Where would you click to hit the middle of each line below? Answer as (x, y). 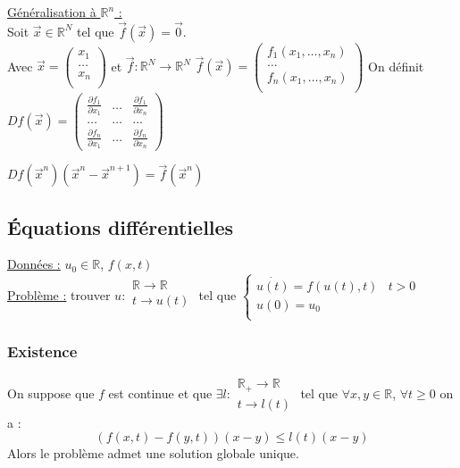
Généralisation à (52, 12)
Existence (42, 351)
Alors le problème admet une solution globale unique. (153, 453)
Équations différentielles (121, 226)
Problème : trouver (59, 294)
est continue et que (160, 393)
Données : (34, 264)
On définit (396, 66)
